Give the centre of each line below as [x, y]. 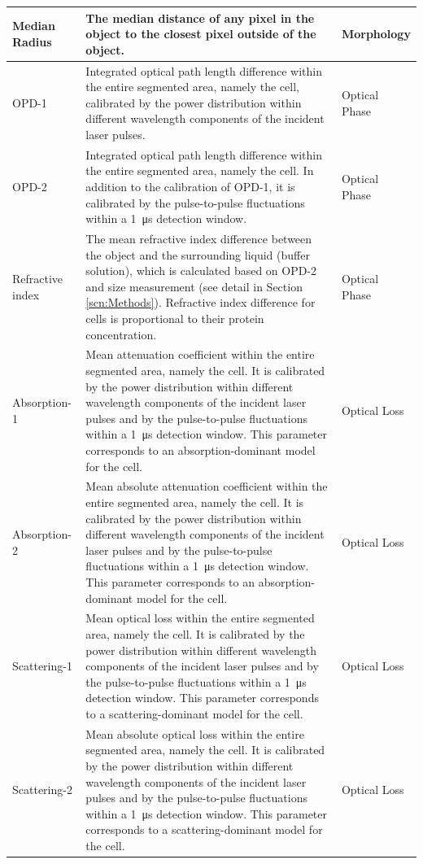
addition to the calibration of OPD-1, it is [190, 186]
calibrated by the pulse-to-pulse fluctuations [195, 202]
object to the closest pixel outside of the [201, 34]
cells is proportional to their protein [175, 318]
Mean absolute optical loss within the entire [195, 733]
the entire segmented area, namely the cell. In [200, 170]
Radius [32, 41]
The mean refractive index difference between [199, 238]
